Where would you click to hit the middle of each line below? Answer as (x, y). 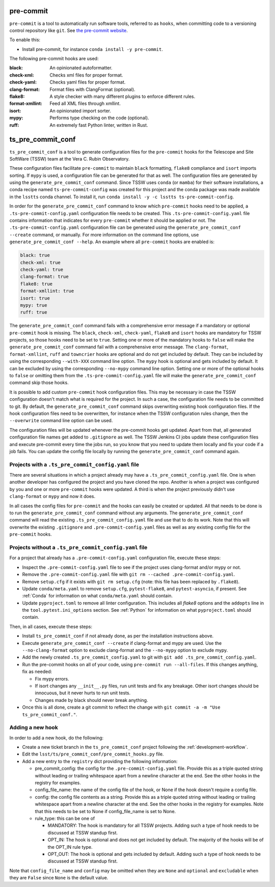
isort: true (35, 298)
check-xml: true (40, 262)
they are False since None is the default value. (59, 878)
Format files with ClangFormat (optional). (92, 89)
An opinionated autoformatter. (81, 68)
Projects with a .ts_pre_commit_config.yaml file (74, 464)
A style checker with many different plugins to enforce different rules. (122, 96)
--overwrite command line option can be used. (61, 421)
